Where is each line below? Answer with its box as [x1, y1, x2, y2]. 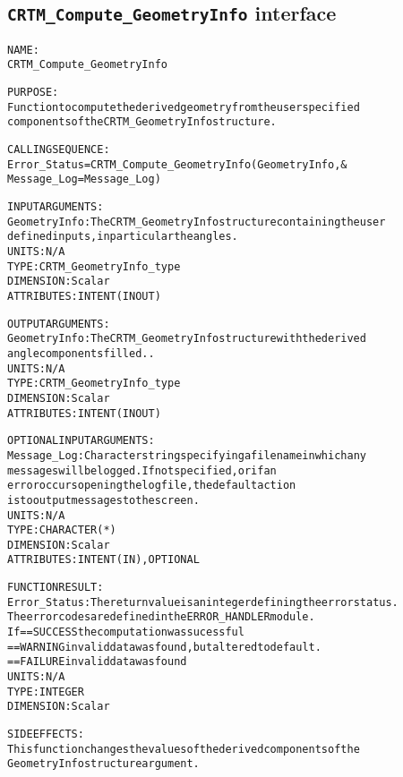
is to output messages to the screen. [7, 493, 200, 507]
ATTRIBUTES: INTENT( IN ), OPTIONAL [7, 553, 200, 567]
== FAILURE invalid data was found [7, 655, 187, 669]
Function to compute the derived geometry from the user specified [7, 100, 360, 114]
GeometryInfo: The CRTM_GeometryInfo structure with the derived [7, 332, 366, 346]
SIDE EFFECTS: [7, 728, 84, 741]
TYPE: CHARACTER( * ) [7, 524, 116, 537]
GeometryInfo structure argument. [7, 757, 200, 771]
